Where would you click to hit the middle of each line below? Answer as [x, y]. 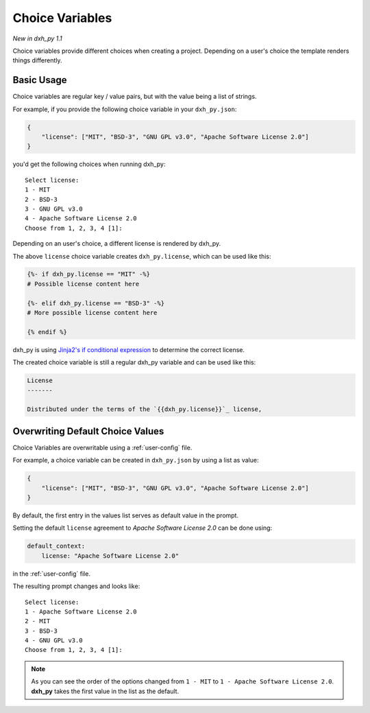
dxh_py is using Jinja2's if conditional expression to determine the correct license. [128, 349]
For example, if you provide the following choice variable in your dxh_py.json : [125, 109]
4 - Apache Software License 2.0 [81, 219]
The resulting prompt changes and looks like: [76, 586]
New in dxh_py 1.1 [38, 38]
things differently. [37, 60]
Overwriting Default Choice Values [88, 431]
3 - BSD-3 [41, 631]
